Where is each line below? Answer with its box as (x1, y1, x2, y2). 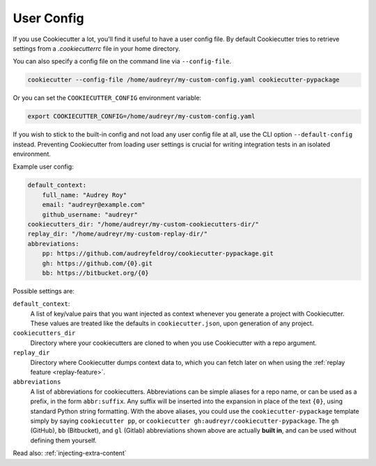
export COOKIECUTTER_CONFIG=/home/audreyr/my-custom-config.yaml (27, 112, 256, 121)
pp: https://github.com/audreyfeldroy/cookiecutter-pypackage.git (42, 249, 274, 258)
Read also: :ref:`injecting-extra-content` (13, 449, 127, 458)
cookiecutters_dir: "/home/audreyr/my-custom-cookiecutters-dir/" (27, 220, 259, 228)
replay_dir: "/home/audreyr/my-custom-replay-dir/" (27, 230, 208, 238)
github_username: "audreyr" (42, 210, 139, 219)
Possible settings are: (13, 286, 75, 295)
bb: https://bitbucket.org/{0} (42, 269, 149, 277)
